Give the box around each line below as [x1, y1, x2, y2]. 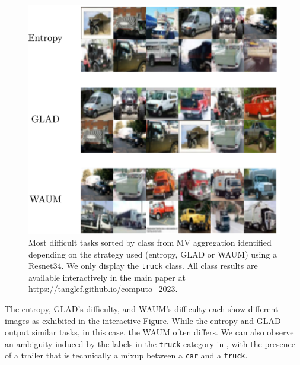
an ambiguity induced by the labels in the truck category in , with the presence [5, 337, 295, 350]
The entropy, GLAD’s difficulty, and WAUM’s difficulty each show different [5, 302, 279, 315]
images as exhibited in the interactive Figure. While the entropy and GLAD [5, 314, 281, 326]
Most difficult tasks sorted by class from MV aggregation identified [28, 236, 272, 248]
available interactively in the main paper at [28, 271, 186, 283]
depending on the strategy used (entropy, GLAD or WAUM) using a [28, 247, 277, 260]
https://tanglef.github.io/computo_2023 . [28, 283, 178, 295]
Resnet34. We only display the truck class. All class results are [28, 259, 258, 272]
